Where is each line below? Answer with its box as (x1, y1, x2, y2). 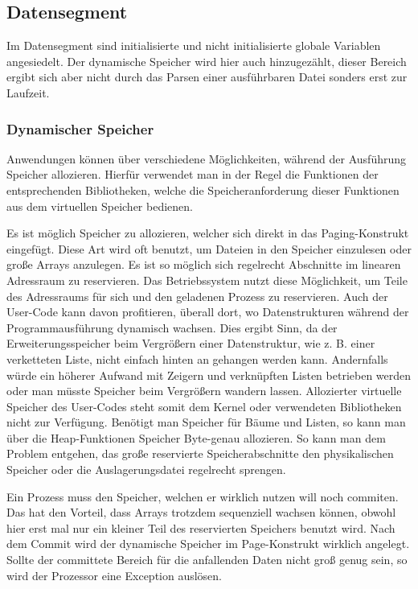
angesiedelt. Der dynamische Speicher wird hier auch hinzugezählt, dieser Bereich (6, 52, 407, 69)
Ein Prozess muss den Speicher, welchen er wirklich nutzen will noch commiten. (6, 488, 399, 505)
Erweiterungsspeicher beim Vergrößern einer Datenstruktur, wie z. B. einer (6, 335, 375, 352)
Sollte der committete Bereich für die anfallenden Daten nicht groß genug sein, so (6, 551, 408, 568)
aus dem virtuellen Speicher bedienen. (6, 197, 193, 214)
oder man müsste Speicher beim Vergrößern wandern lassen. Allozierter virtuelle (6, 382, 402, 399)
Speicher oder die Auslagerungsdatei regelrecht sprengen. (6, 461, 286, 478)
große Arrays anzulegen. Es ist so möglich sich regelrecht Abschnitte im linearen (6, 256, 401, 273)
